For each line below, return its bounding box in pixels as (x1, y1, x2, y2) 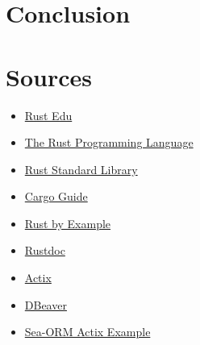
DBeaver (24, 296, 67, 313)
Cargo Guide (24, 188, 88, 205)
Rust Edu (24, 106, 73, 123)
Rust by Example (24, 214, 111, 231)
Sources (6, 60, 92, 93)
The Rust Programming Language (24, 134, 194, 151)
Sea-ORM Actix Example (24, 323, 151, 340)
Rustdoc (24, 242, 65, 259)
